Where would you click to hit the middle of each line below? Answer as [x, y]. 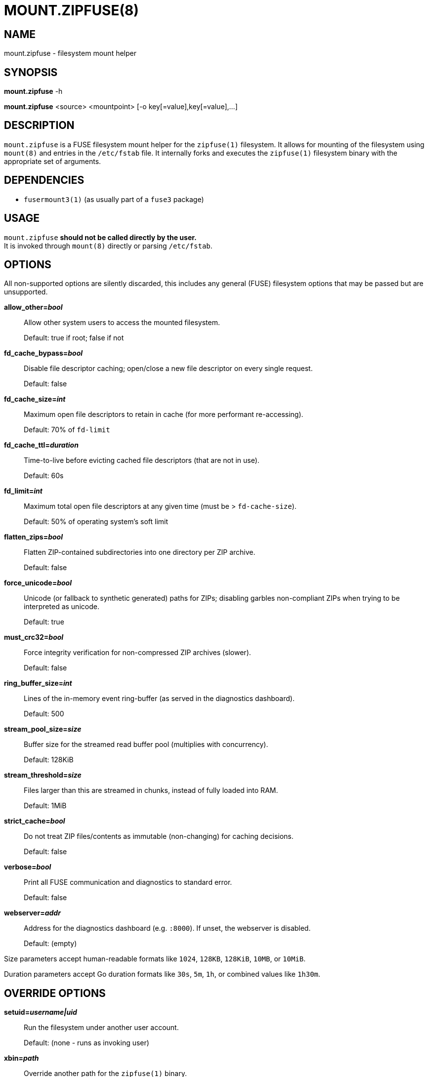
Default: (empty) [50, 944]
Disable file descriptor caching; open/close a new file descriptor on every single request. [168, 369]
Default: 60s [44, 476]
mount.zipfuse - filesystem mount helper [70, 53]
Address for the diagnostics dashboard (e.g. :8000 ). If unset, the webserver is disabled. [167, 928]
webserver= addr [32, 913]
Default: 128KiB [49, 760]
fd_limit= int [23, 491]
